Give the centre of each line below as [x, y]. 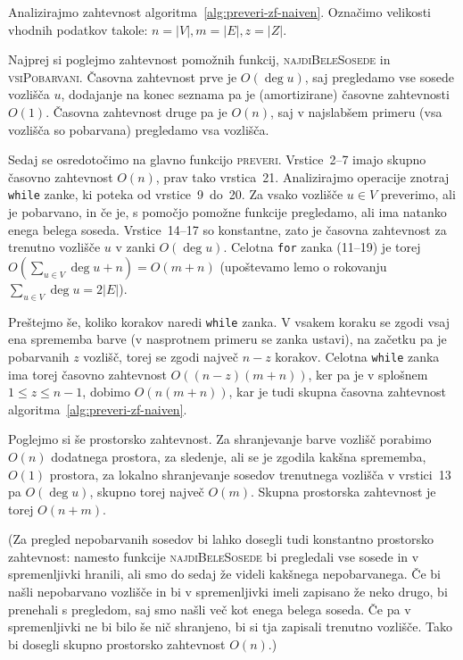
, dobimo [107, 392]
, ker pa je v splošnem [368, 374]
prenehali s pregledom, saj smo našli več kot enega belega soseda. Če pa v [210, 609]
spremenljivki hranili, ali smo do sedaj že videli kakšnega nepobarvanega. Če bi [224, 574]
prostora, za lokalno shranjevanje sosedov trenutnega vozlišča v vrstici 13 [250, 474]
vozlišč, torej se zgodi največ [161, 356]
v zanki [135, 247]
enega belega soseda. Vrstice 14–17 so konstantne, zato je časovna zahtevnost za [227, 229]
